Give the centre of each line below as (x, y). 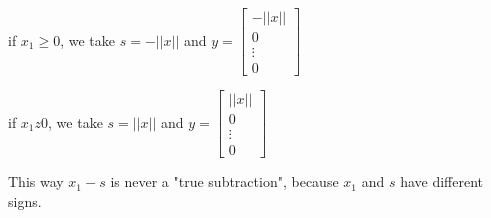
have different (441, 181)
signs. (25, 200)
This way (36, 181)
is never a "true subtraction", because (224, 181)
